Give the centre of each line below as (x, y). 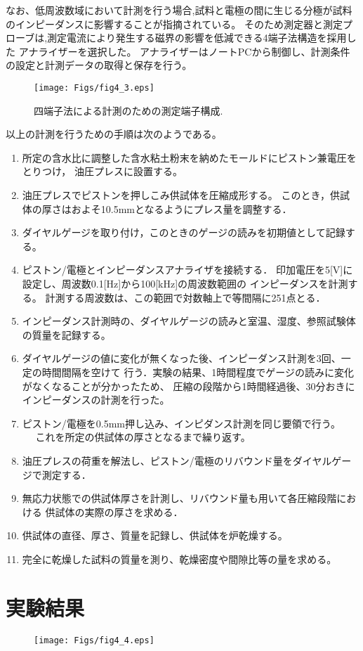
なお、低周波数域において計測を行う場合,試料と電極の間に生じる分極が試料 (179, 10)
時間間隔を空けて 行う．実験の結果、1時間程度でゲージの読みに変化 (198, 372)
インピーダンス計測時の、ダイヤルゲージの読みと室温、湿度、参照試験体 (189, 321)
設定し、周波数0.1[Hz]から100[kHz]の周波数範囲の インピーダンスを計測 (185, 283)
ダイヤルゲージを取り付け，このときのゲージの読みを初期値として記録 (184, 232)
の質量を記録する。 (66, 334)
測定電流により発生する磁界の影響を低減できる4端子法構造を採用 (197, 38)
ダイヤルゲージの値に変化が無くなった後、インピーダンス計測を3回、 (181, 358)
